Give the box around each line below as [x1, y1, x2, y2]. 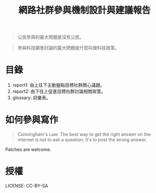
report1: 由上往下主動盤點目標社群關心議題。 [12, 82, 105, 88]
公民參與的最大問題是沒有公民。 [17, 34, 84, 40]
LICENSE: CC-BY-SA [5, 183, 48, 188]
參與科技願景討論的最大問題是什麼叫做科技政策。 [17, 45, 119, 51]
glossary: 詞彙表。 [12, 94, 51, 101]
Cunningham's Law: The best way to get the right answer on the [17, 131, 151, 137]
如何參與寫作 [5, 114, 59, 126]
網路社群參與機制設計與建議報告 [18, 5, 151, 16]
